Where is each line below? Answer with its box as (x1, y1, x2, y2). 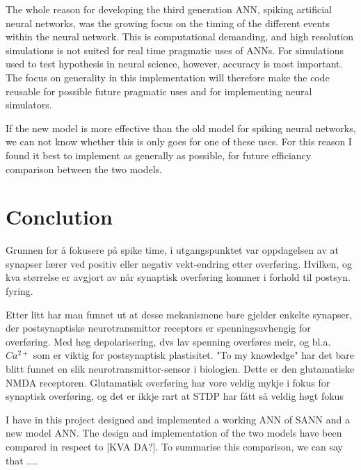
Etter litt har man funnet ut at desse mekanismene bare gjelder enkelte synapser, (6, 307, 353, 321)
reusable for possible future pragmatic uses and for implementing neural (6, 83, 312, 98)
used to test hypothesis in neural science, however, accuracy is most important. (6, 56, 343, 71)
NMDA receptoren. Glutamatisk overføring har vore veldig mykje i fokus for (6, 375, 330, 389)
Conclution (6, 202, 113, 231)
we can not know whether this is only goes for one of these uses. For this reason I (6, 134, 352, 149)
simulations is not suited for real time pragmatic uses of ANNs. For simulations (6, 42, 344, 57)
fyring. (6, 284, 33, 298)
